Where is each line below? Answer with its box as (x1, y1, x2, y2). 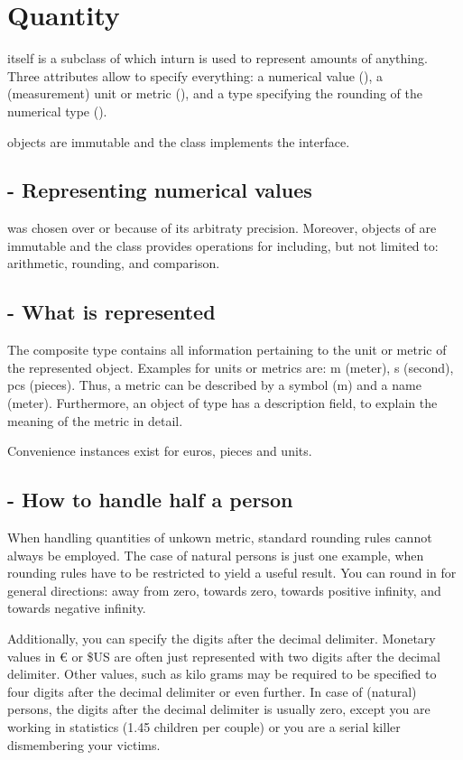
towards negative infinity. (7, 598, 146, 617)
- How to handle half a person (7, 486, 293, 514)
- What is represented (7, 298, 216, 326)
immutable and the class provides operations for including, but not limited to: (7, 236, 439, 255)
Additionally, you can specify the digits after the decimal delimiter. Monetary (7, 629, 436, 648)
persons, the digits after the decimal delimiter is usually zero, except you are (7, 700, 431, 718)
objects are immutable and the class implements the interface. (7, 132, 350, 151)
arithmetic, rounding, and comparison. (7, 254, 220, 273)
